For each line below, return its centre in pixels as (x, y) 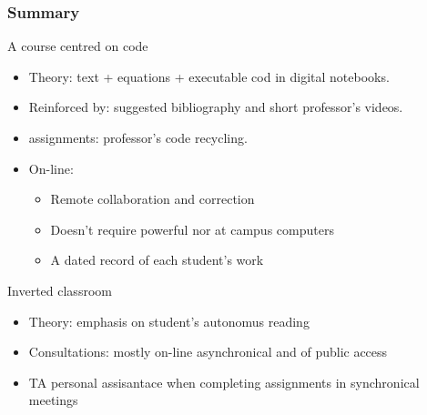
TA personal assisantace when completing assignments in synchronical (224, 382)
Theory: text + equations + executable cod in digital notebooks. (209, 76)
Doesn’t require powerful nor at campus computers (192, 229)
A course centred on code (78, 46)
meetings (53, 400)
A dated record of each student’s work (157, 260)
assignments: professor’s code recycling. (138, 137)
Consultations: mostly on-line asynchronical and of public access (208, 352)
